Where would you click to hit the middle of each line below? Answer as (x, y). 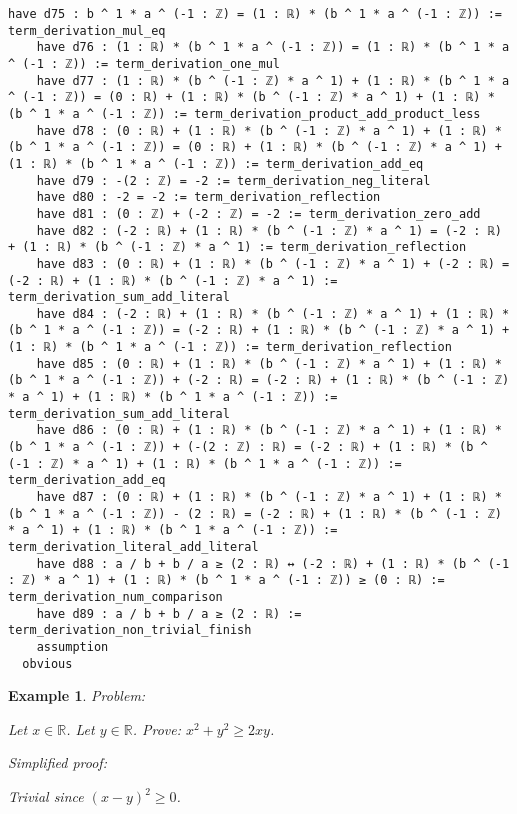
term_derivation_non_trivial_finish (130, 630)
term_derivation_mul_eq (87, 30)
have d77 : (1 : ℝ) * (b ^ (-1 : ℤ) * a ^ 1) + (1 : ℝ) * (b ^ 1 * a (273, 80)
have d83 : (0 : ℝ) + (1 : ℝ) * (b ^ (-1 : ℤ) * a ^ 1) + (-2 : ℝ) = (273, 263)
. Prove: (156, 728)
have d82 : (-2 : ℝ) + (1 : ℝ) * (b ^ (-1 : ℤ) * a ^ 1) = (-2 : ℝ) (269, 230)
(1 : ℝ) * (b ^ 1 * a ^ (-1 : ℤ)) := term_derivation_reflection (230, 347)
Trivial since (46, 796)
